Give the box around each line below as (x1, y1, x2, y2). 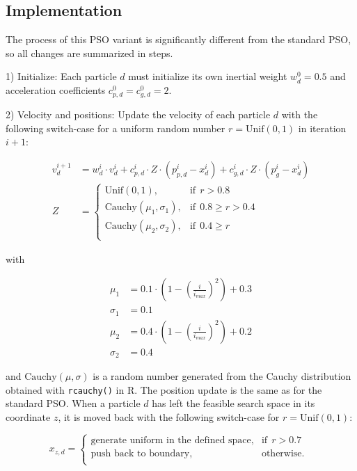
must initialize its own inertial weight (128, 69, 287, 83)
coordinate (6, 410, 51, 424)
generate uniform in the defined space (90, 435, 251, 445)
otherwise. (261, 448, 305, 458)
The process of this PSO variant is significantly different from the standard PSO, (6, 32, 351, 47)
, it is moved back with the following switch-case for (58, 410, 280, 424)
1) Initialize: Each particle (6, 69, 117, 83)
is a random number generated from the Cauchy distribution (93, 369, 351, 383)
